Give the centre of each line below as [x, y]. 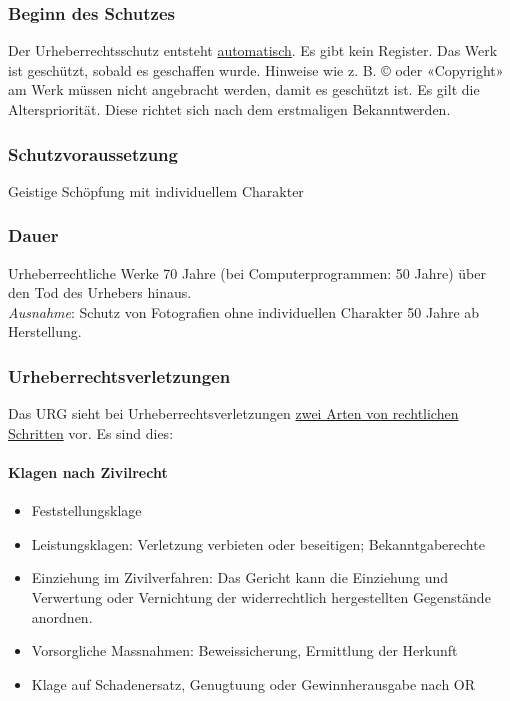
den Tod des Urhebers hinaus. [100, 292]
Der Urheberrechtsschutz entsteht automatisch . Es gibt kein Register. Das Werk [253, 50]
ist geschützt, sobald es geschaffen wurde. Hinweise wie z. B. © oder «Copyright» [256, 69]
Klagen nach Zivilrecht [88, 472]
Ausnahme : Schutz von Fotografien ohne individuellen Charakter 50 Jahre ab [244, 311]
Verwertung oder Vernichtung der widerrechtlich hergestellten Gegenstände [261, 596]
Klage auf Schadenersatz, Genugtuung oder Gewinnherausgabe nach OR [253, 683]
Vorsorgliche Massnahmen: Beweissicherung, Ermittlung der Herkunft [244, 650]
